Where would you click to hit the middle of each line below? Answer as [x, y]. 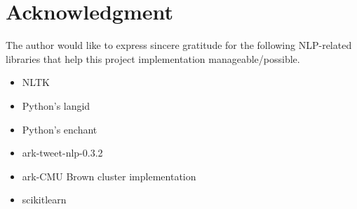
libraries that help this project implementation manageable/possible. [153, 58]
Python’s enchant [60, 129]
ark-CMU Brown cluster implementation [109, 176]
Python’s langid [56, 105]
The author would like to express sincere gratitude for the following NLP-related [179, 45]
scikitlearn [44, 200]
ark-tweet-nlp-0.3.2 [62, 153]
